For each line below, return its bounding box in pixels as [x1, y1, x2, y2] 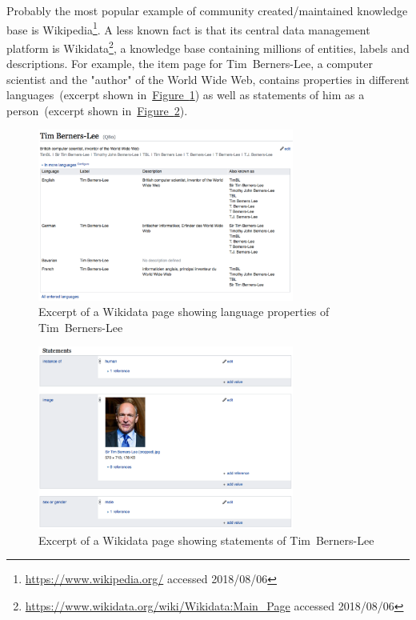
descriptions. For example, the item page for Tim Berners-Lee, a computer [6, 55, 373, 72]
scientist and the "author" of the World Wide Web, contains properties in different [6, 70, 410, 87]
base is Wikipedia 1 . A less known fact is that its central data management [6, 18, 370, 38]
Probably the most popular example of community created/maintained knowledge [6, 2, 408, 18]
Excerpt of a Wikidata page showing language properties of [38, 303, 330, 320]
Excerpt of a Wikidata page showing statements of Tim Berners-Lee [38, 531, 374, 548]
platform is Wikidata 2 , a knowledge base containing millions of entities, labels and [6, 37, 410, 56]
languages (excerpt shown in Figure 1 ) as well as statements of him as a [6, 86, 365, 103]
